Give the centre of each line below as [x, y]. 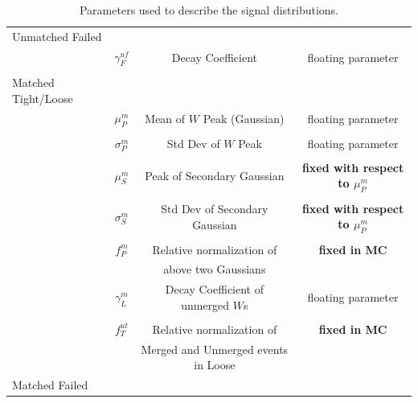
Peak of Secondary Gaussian [215, 176]
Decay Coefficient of [214, 289]
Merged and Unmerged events [215, 349]
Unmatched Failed [57, 36]
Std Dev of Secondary [215, 209]
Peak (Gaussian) [244, 119]
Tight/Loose [43, 98]
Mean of [165, 119]
